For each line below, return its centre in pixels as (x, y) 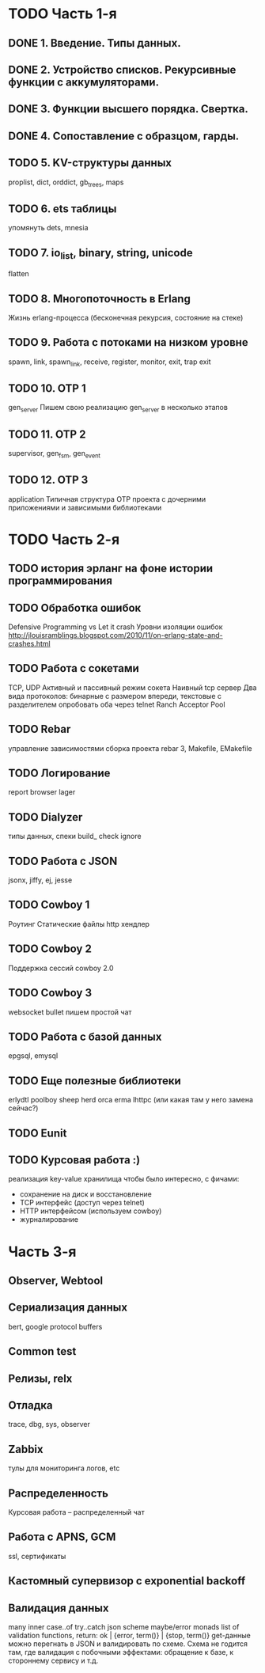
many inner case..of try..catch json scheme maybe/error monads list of (124, 1626)
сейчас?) (23, 1108)
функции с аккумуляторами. (84, 82)
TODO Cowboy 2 (50, 949)
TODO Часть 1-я (62, 14)
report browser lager (42, 792)
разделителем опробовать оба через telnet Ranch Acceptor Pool (117, 704)
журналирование (49, 1220)
